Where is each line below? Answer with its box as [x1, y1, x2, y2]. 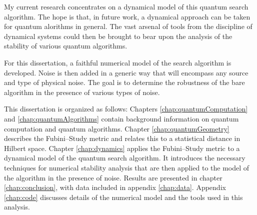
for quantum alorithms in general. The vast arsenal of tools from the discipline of [4, 21, 252, 31]
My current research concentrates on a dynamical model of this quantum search [4, 1, 248, 11]
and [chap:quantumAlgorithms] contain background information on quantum [4, 113, 239, 123]
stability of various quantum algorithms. [4, 40, 127, 51]
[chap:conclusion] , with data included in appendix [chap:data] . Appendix [4, 182, 226, 192]
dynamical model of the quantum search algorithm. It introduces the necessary [4, 152, 245, 163]
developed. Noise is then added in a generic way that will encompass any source [4, 67, 248, 77]
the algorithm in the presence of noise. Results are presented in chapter [4, 172, 222, 182]
